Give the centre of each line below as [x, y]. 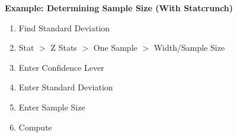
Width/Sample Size [189, 48]
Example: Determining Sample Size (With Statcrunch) [119, 8]
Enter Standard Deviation [66, 87]
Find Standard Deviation [64, 27]
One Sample [115, 48]
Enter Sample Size [52, 107]
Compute [35, 127]
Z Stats [64, 48]
